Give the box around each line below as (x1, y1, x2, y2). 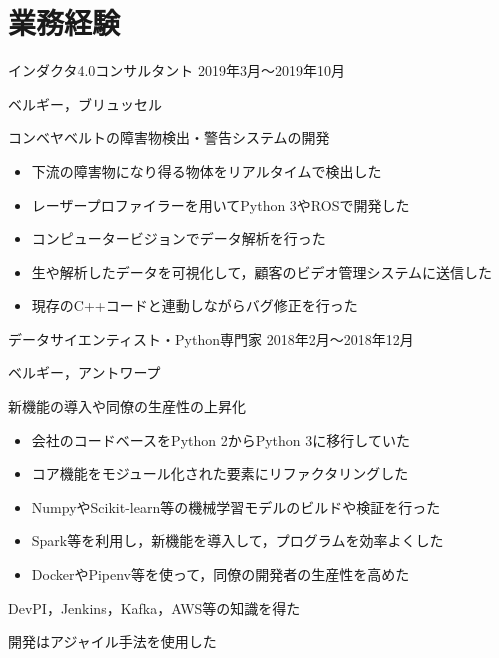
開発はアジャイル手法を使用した (8, 631, 217, 652)
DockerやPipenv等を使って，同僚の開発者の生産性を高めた (31, 564, 410, 585)
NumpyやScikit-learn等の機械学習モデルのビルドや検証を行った (31, 496, 441, 517)
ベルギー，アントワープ (8, 362, 161, 383)
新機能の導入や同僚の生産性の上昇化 (8, 396, 246, 417)
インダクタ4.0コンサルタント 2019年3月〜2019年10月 (8, 60, 346, 81)
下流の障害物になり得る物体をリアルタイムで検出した (31, 160, 382, 181)
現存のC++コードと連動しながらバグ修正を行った (31, 295, 358, 316)
